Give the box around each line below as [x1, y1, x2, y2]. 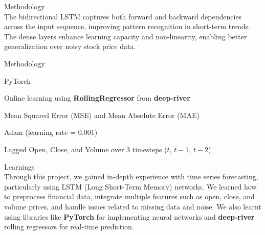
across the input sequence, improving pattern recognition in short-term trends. [4, 21, 250, 32]
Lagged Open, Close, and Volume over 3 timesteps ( [4, 144, 167, 154]
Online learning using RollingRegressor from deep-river [4, 92, 190, 103]
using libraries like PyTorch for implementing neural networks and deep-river [4, 211, 255, 222]
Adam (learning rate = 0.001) [4, 127, 98, 137]
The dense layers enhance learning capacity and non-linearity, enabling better [4, 31, 247, 41]
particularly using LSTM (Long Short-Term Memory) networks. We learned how [4, 181, 257, 192]
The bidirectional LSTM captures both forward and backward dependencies [4, 11, 242, 21]
